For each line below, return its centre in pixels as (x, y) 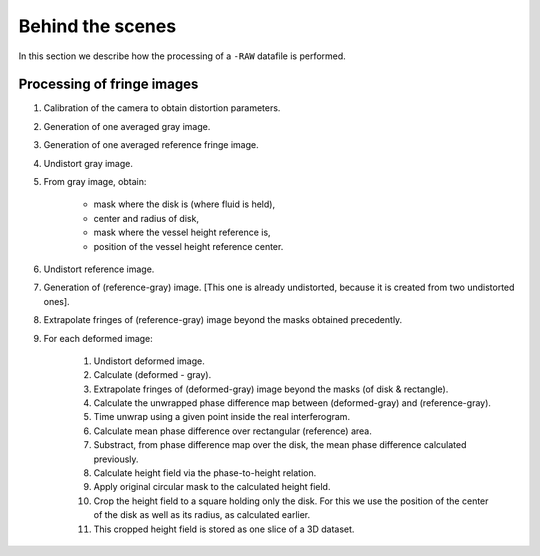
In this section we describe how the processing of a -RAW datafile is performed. (182, 56)
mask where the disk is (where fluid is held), (184, 204)
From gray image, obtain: (95, 182)
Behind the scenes (97, 26)
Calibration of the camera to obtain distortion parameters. (162, 108)
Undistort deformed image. (149, 361)
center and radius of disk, (146, 218)
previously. (116, 459)
